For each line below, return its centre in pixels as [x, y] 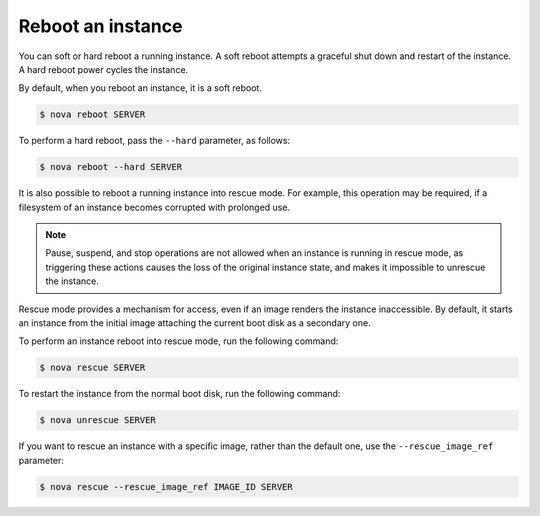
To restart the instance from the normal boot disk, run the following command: [179, 394]
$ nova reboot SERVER [92, 114]
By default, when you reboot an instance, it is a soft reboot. [140, 88]
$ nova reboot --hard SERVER [111, 167]
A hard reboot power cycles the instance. [103, 69]
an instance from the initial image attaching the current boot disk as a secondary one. [194, 323]
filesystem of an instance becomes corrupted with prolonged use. [154, 207]
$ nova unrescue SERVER [98, 420]
